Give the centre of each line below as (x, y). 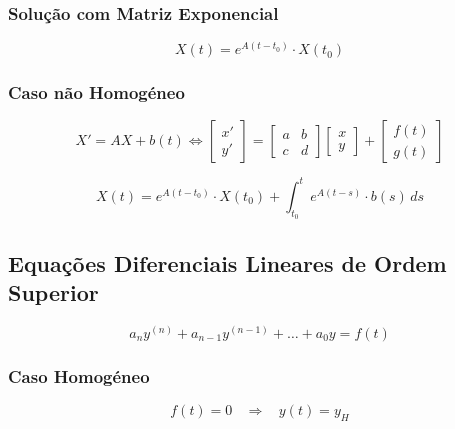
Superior (53, 291)
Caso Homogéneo (79, 375)
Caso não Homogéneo (96, 92)
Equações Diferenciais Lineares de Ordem (227, 262)
